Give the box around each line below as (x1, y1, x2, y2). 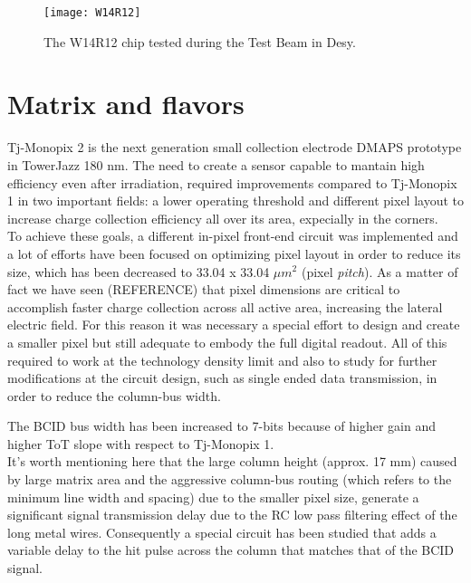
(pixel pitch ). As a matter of (301, 262, 458, 281)
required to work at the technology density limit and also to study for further (7, 350, 437, 369)
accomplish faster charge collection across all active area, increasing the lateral (7, 297, 443, 316)
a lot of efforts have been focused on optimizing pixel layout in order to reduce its (7, 244, 461, 263)
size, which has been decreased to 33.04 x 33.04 (7, 262, 270, 281)
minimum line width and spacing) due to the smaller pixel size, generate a (7, 487, 419, 506)
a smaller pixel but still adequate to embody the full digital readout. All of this (7, 332, 447, 351)
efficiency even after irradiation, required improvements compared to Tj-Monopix (7, 173, 457, 192)
